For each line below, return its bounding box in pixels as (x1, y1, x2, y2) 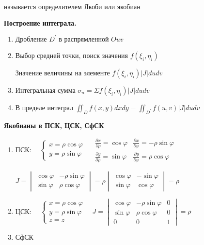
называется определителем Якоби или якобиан (4, 1, 141, 11)
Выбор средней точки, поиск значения (15, 50, 128, 60)
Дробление (15, 34, 47, 44)
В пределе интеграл (15, 102, 73, 112)
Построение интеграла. (4, 17, 77, 28)
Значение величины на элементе (15, 67, 110, 77)
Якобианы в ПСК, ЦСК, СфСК (4, 120, 104, 130)
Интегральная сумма (15, 85, 76, 95)
